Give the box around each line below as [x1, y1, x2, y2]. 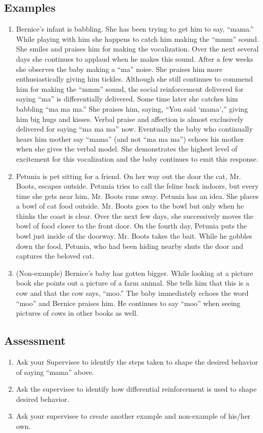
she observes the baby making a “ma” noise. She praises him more [16, 63, 223, 74]
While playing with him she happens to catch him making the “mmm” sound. [16, 33, 259, 44]
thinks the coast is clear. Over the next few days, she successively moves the [16, 210, 253, 221]
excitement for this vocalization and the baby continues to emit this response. [16, 153, 258, 164]
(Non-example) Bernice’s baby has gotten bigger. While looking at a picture [16, 267, 253, 278]
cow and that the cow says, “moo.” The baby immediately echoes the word [16, 288, 249, 298]
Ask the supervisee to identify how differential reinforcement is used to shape [16, 384, 257, 394]
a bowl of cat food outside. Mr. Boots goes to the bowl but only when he [16, 200, 244, 211]
